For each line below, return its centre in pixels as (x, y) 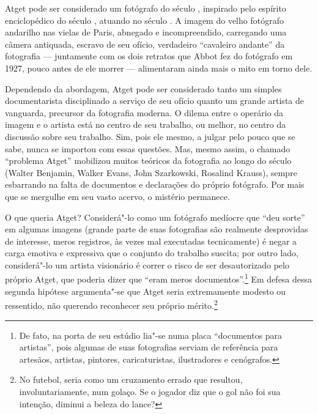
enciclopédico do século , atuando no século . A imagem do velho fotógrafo (144, 20)
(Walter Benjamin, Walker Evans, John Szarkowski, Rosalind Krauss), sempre (151, 172)
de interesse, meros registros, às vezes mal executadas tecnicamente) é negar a (151, 241)
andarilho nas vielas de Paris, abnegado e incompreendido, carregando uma (146, 32)
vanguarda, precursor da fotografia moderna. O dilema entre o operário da (144, 112)
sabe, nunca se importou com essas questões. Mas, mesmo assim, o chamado (148, 148)
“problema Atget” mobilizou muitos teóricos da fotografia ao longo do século (148, 161)
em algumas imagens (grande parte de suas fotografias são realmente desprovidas (157, 229)
